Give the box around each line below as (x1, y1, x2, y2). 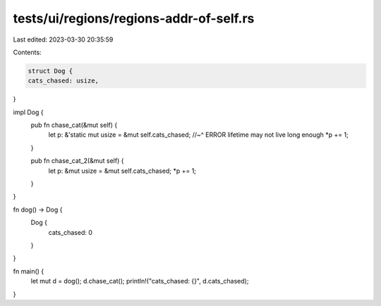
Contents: (13, 48, 42, 56)
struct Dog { (28, 67, 73, 75)
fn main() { (13, 267, 44, 275)
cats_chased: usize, (28, 77, 99, 85)
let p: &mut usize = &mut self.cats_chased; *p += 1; (48, 166, 197, 175)
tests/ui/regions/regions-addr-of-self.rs (13, 11, 255, 26)
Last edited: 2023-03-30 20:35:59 (13, 35, 114, 44)
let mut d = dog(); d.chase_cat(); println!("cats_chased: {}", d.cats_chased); (30, 277, 249, 286)
